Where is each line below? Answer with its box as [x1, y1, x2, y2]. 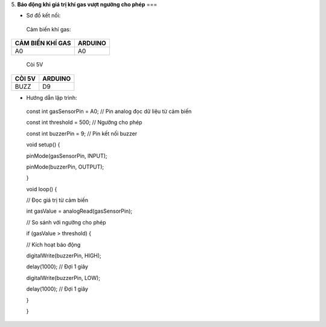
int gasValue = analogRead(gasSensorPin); [26, 207, 133, 215]
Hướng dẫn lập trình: [26, 94, 78, 101]
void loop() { [26, 185, 57, 193]
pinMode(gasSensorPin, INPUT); [26, 152, 108, 160]
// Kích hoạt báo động [26, 241, 81, 248]
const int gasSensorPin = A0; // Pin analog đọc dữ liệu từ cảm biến [26, 108, 192, 115]
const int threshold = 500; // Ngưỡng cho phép [26, 118, 142, 126]
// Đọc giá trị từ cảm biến [26, 196, 89, 204]
